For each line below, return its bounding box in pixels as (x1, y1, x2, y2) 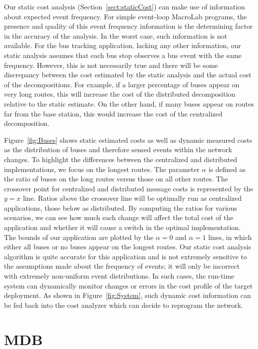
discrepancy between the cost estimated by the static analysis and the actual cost (4, 69, 252, 80)
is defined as (208, 164, 246, 174)
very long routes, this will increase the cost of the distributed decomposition (4, 89, 236, 99)
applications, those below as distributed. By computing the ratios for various (4, 202, 237, 213)
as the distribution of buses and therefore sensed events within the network (4, 144, 232, 155)
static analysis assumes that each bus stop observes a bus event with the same (4, 50, 242, 60)
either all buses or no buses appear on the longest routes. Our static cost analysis (4, 241, 251, 252)
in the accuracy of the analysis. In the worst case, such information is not (4, 30, 227, 41)
